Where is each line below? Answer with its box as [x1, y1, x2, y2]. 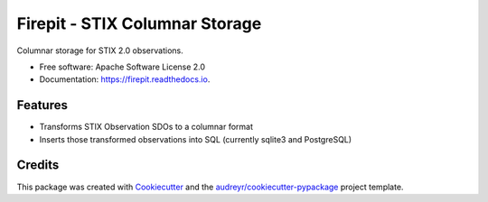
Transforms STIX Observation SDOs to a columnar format [39, 122, 253, 133]
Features [16, 97, 68, 113]
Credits [16, 158, 60, 173]
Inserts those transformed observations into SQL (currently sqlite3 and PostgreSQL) [39, 133, 352, 144]
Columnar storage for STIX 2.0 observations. [16, 45, 184, 56]
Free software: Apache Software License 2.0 [39, 61, 206, 72]
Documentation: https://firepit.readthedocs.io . [39, 74, 211, 85]
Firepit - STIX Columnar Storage [16, 14, 262, 33]
